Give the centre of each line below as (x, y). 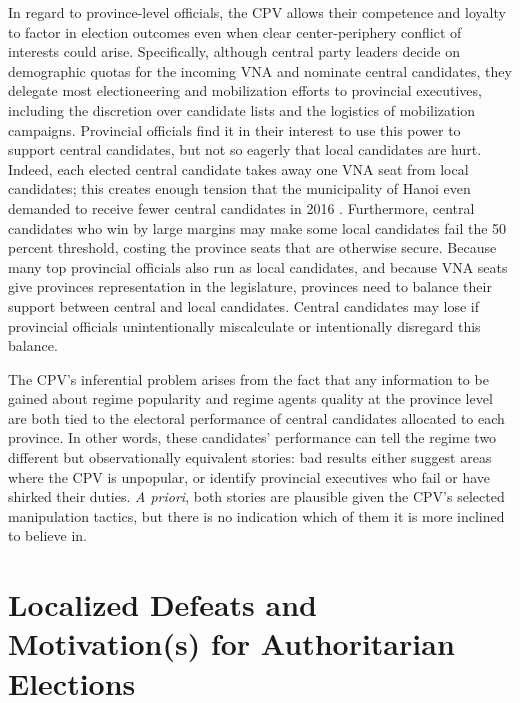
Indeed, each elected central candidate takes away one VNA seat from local (238, 168)
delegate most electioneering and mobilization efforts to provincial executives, (245, 90)
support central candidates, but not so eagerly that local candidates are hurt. (245, 149)
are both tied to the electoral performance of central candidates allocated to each (256, 417)
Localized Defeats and (162, 604)
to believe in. (47, 535)
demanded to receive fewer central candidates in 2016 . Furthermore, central (241, 207)
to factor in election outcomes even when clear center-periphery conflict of (235, 31)
